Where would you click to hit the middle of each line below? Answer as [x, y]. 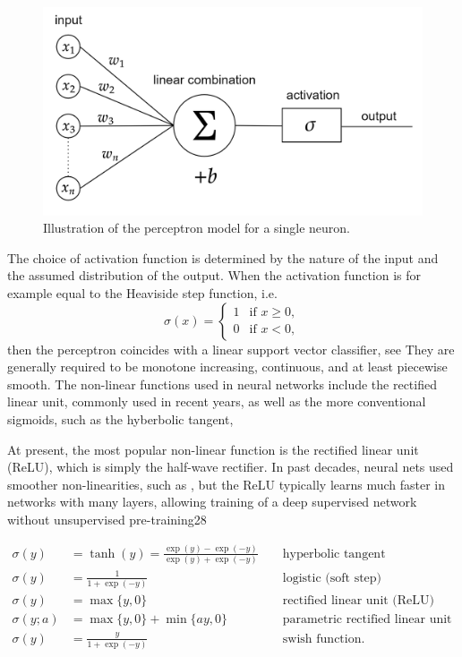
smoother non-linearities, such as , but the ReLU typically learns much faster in [227, 484]
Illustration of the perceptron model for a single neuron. [197, 228]
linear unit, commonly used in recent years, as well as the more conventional [217, 401]
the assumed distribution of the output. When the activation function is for [214, 275]
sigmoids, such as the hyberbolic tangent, [120, 419]
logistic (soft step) [332, 578]
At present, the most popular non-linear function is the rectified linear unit [213, 449]
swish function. [324, 639]
